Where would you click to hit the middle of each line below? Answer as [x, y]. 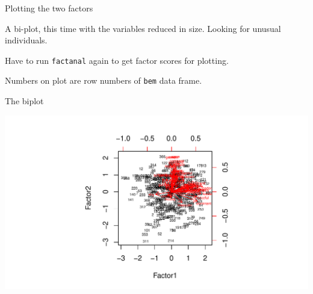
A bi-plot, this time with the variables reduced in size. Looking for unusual [143, 28]
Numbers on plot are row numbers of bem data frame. [104, 80]
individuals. [26, 40]
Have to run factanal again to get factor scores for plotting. [117, 60]
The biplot [24, 101]
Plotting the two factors [49, 8]
